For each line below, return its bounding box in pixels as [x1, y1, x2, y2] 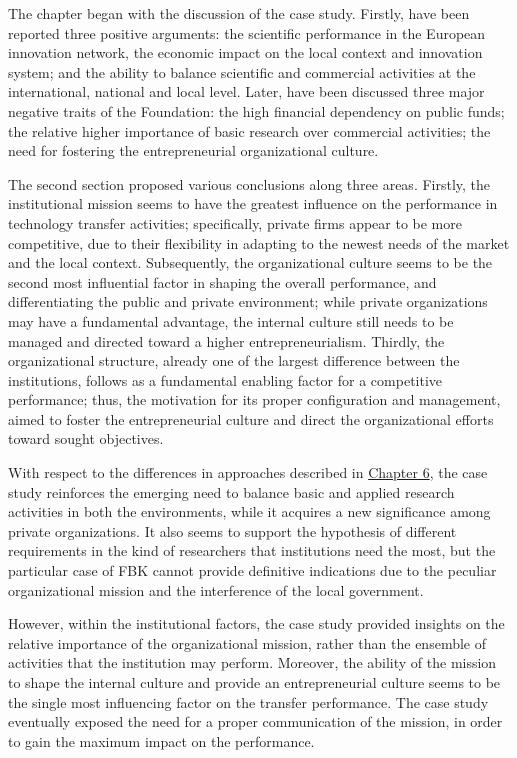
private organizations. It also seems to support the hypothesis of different [8, 520, 457, 541]
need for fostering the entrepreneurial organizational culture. [8, 140, 379, 161]
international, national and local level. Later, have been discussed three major [8, 81, 485, 102]
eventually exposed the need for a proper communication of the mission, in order [8, 711, 503, 732]
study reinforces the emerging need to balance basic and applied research [8, 481, 455, 502]
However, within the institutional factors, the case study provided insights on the [8, 613, 505, 634]
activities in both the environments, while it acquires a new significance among [8, 501, 491, 522]
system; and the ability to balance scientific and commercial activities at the [8, 61, 476, 82]
